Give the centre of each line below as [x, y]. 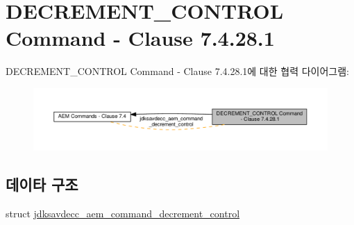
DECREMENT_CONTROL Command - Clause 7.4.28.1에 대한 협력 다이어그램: [177, 71]
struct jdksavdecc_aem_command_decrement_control [123, 213]
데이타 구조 [42, 184]
